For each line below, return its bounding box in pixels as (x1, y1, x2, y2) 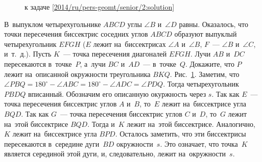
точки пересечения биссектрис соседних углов (4, 29, 148, 39)
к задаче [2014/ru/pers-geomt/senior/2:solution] (25, 2, 175, 12)
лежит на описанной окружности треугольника (4, 68, 151, 79)
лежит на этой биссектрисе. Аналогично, (127, 118, 255, 129)
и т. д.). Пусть (4, 48, 52, 59)
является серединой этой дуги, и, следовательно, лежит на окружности (4, 148, 226, 159)
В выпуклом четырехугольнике (4, 18, 101, 29)
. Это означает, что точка (160, 138, 238, 149)
